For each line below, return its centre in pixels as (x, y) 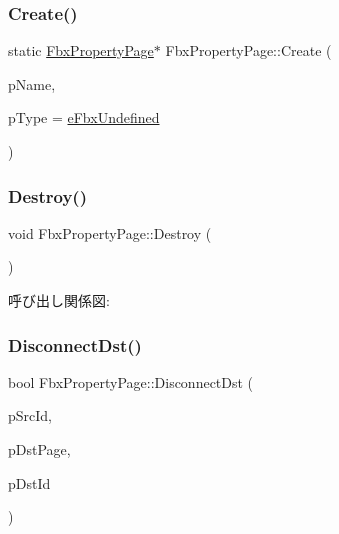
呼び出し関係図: (59, 300)
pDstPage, (39, 449)
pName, (32, 83)
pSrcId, (30, 415)
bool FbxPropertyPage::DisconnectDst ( (131, 381)
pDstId (29, 482)
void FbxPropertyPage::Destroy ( (110, 232)
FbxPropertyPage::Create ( (248, 50)
